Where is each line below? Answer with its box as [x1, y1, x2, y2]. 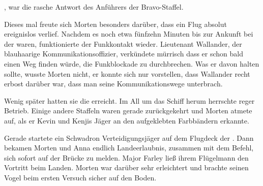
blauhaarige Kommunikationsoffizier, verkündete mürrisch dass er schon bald [4, 48, 244, 59]
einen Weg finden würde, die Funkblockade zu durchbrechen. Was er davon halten [4, 58, 259, 69]
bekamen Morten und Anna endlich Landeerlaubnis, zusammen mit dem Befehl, [4, 142, 254, 153]
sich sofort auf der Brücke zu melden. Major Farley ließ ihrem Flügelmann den [4, 152, 249, 163]
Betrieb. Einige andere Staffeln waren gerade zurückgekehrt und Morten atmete [4, 105, 252, 116]
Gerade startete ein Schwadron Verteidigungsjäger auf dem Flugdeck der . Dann [4, 132, 254, 143]
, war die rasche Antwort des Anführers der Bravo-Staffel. [4, 2, 184, 12]
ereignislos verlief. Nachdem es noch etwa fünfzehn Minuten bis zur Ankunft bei [4, 28, 253, 39]
